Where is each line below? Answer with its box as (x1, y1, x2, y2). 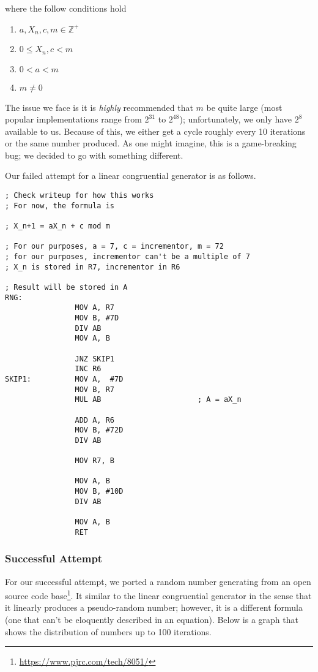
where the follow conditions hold (5, 2, 127, 14)
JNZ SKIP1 (75, 354, 114, 363)
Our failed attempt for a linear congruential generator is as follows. (5, 169, 256, 182)
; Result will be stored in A (5, 282, 128, 292)
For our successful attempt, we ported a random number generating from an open (5, 575, 311, 587)
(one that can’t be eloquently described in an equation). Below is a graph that (5, 613, 298, 626)
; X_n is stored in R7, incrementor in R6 (5, 262, 180, 271)
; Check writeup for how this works (5, 191, 154, 200)
